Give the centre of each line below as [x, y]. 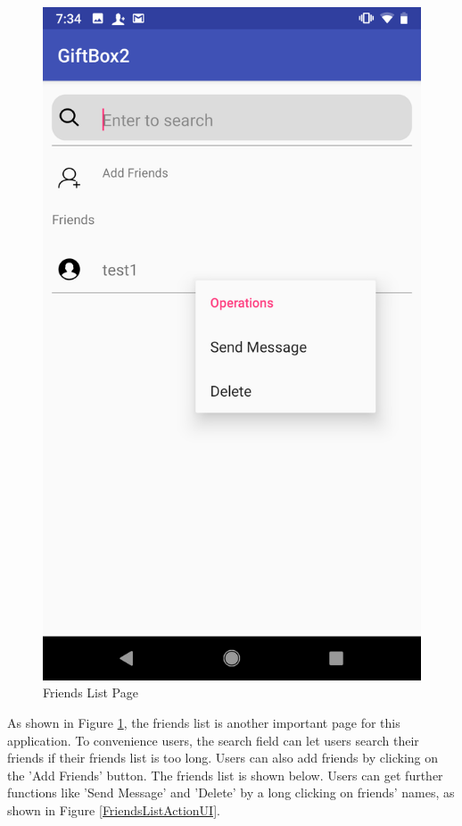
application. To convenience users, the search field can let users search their [213, 740]
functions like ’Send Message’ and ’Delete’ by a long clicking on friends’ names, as [231, 793]
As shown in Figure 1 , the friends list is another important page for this [204, 722]
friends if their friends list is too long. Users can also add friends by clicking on [223, 758]
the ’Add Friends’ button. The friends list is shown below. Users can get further [225, 775]
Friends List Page [91, 693]
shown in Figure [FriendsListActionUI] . [114, 809]
